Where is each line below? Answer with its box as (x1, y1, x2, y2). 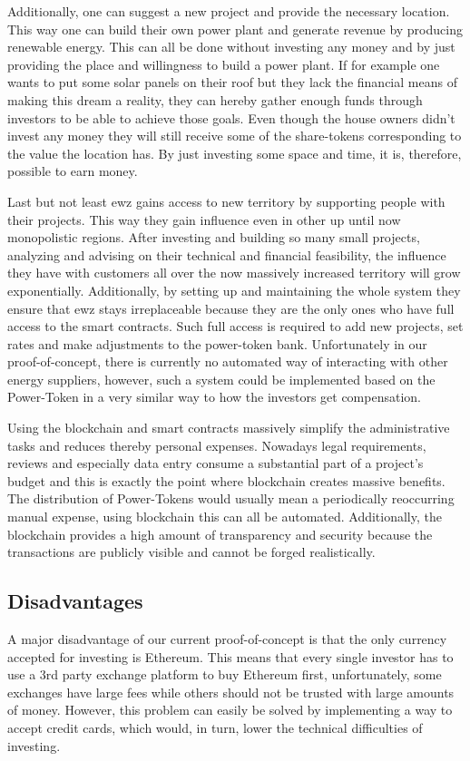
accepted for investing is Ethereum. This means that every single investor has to (7, 647, 454, 666)
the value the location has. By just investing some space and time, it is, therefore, (7, 143, 462, 162)
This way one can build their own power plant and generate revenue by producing (7, 19, 463, 38)
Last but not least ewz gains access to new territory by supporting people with (7, 191, 446, 210)
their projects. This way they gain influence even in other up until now (7, 210, 401, 229)
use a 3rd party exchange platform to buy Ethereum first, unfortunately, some (7, 665, 442, 684)
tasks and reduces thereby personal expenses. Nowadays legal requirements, (7, 435, 426, 454)
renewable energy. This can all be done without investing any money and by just (7, 37, 455, 56)
